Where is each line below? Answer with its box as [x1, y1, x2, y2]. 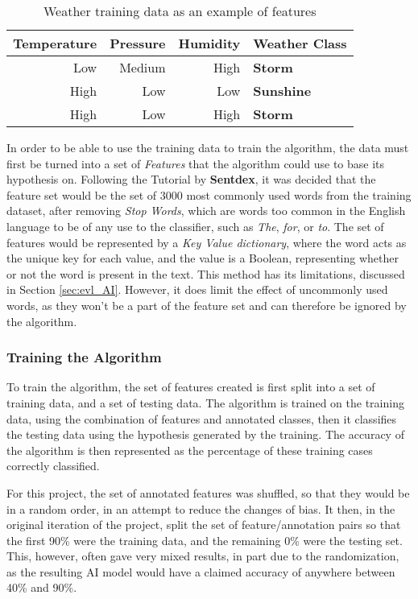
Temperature [13, 34, 97, 52]
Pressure [110, 34, 166, 52]
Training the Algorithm [6, 347, 162, 367]
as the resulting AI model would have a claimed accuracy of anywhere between [6, 563, 395, 580]
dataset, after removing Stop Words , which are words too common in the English [6, 202, 406, 219]
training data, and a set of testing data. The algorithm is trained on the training [6, 394, 404, 411]
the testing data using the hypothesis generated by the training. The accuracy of [6, 426, 404, 443]
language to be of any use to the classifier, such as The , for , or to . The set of [6, 217, 384, 234]
